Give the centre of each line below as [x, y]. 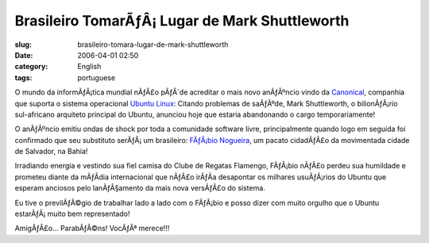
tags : [23, 77]
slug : [23, 44]
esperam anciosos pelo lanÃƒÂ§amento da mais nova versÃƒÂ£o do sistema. [140, 188]
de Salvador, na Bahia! [51, 152]
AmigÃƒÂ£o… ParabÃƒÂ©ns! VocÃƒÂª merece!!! [92, 228]
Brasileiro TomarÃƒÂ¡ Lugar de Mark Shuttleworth [182, 21]
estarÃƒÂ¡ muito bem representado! [72, 214]
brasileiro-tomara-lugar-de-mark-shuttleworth [153, 44]
